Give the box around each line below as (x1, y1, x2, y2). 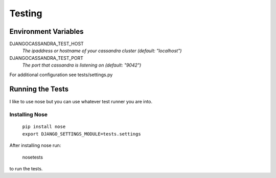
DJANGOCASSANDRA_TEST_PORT (9, 55, 84, 61)
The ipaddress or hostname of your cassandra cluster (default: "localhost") (22, 48, 182, 54)
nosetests (22, 154, 43, 160)
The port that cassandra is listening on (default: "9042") (22, 62, 142, 69)
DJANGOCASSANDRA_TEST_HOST (9, 41, 84, 47)
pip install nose (22, 124, 66, 130)
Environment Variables (9, 27, 84, 36)
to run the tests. (9, 166, 43, 172)
